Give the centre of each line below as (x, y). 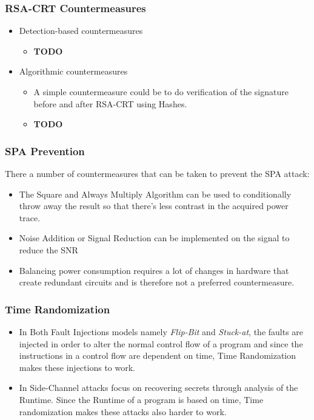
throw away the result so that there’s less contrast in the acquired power (154, 206)
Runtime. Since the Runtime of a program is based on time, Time (141, 399)
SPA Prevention (45, 151)
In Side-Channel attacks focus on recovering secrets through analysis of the (159, 388)
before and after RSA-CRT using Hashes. (110, 103)
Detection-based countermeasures (81, 31)
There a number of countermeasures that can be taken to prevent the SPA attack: (157, 173)
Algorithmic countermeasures (73, 71)
